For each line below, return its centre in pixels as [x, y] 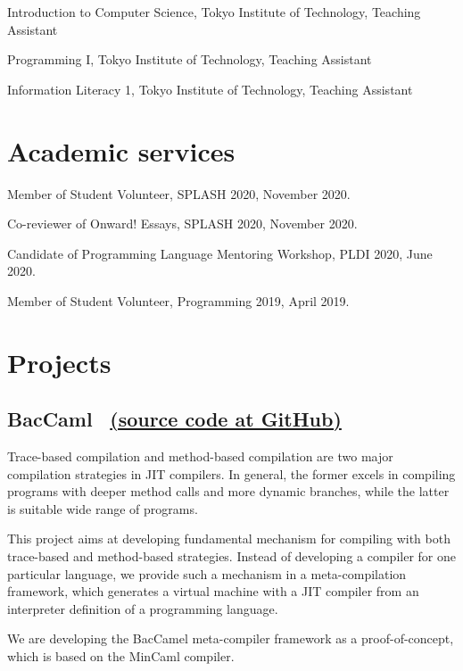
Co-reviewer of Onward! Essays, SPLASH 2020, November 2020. [182, 224]
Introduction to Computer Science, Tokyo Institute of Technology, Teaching [214, 12]
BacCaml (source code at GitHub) [174, 419]
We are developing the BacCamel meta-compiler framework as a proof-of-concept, [231, 638]
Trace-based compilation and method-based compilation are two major [200, 456]
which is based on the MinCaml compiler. [121, 655]
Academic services [121, 150]
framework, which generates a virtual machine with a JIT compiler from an [213, 591]
